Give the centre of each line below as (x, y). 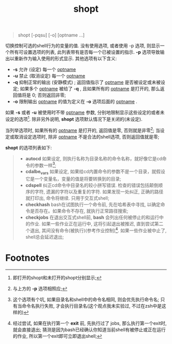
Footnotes (27, 258)
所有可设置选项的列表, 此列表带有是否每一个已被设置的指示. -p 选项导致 (85, 52)
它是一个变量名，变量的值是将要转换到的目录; (73, 179)
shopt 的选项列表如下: (29, 147)
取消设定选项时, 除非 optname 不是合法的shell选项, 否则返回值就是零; (87, 137)
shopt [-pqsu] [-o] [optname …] (51, 35)
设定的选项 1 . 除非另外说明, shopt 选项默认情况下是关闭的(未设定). (74, 119)
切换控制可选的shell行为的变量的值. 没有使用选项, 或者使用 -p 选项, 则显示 (83, 46)
